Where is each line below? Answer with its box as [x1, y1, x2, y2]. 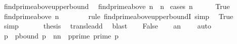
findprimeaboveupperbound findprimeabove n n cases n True [4, 1, 230, 11]
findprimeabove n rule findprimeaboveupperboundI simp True [4, 10, 233, 21]
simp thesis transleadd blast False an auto [4, 20, 212, 31]
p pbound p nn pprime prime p [4, 30, 119, 40]
